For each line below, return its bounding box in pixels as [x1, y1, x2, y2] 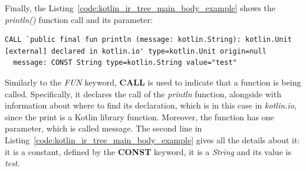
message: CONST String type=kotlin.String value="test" [13, 58, 237, 67]
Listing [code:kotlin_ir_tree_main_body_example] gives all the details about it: [5, 133, 300, 146]
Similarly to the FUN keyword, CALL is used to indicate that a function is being [5, 75, 301, 88]
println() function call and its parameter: [5, 13, 153, 25]
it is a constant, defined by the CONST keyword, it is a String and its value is [5, 145, 291, 157]
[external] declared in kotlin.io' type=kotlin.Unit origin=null [5, 47, 266, 55]
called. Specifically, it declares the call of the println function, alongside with [5, 87, 281, 100]
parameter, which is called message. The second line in [5, 122, 202, 134]
